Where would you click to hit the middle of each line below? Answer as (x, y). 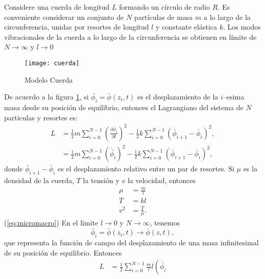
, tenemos (165, 223)
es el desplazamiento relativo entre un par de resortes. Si (146, 169)
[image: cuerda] (52, 63)
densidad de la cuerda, (39, 180)
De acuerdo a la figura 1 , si (46, 97)
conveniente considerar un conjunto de (64, 17)
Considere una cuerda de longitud (57, 7)
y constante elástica (186, 27)
